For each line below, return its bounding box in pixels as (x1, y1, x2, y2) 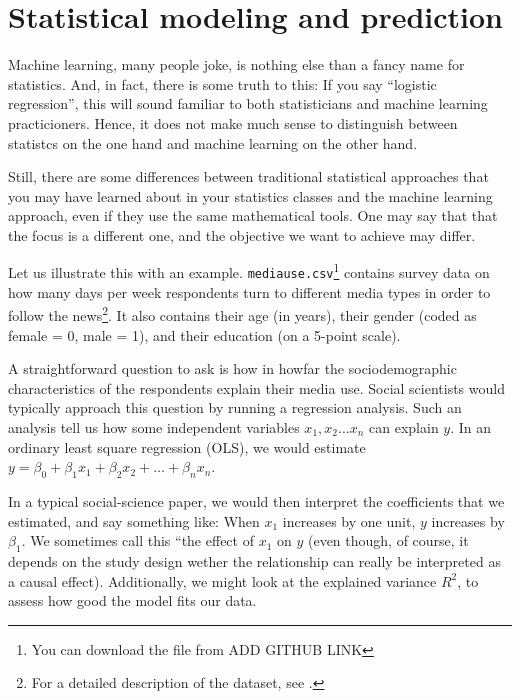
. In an (450, 417, 492, 437)
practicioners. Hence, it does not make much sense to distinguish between (8, 112, 458, 133)
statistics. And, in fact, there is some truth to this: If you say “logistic (8, 73, 437, 94)
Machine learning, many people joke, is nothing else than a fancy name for (8, 54, 465, 75)
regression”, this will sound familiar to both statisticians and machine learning (8, 93, 488, 114)
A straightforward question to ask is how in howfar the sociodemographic (8, 358, 457, 379)
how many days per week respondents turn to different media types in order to (8, 281, 491, 302)
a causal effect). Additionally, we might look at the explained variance (8, 570, 437, 591)
